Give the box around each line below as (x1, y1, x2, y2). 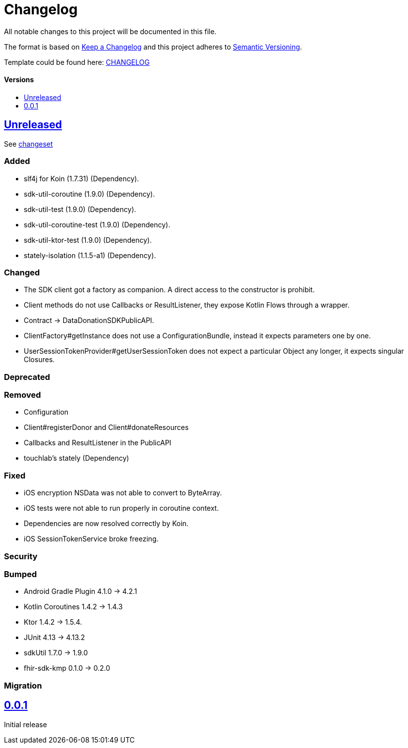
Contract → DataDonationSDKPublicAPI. (24, 316, 154, 325)
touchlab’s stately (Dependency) (24, 454, 129, 463)
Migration (4, 680, 42, 691)
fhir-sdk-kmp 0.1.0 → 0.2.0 (24, 664, 110, 673)
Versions (4, 75, 34, 84)
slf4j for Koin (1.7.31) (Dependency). (24, 174, 139, 183)
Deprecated (4, 372, 51, 382)
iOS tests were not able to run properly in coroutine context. (24, 504, 219, 513)
